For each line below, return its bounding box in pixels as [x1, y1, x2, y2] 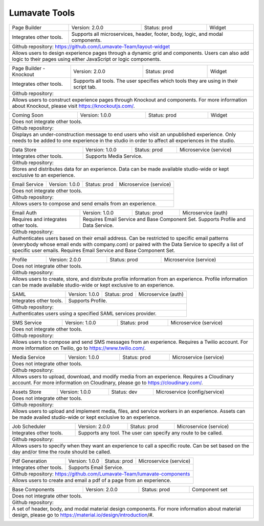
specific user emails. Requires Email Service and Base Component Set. [12, 247, 176, 254]
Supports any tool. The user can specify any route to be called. [78, 429, 223, 436]
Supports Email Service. [68, 464, 124, 471]
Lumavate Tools [9, 7, 75, 18]
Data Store [12, 146, 37, 153]
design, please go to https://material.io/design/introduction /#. [12, 511, 154, 518]
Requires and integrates [12, 215, 67, 222]
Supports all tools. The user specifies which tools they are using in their [73, 77, 238, 84]
